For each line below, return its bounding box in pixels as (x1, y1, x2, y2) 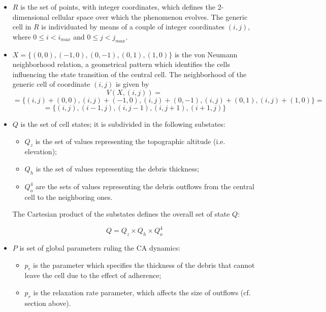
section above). (24, 297, 71, 308)
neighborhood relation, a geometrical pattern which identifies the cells (12, 59, 230, 70)
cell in (12, 21, 31, 32)
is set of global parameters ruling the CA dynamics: (19, 242, 181, 253)
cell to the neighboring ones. (24, 191, 113, 202)
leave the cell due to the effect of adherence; (24, 270, 161, 281)
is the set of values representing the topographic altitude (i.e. (35, 135, 225, 146)
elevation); (24, 146, 57, 157)
